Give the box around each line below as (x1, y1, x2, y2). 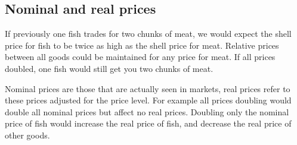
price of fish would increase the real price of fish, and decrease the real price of (5, 117, 292, 130)
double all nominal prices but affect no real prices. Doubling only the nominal (5, 105, 289, 118)
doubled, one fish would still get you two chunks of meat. (5, 62, 214, 74)
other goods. (5, 128, 50, 141)
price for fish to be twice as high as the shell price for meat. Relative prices (5, 39, 279, 51)
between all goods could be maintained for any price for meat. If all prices (5, 51, 276, 63)
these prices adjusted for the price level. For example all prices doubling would (5, 94, 292, 106)
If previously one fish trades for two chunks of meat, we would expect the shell (5, 27, 292, 40)
